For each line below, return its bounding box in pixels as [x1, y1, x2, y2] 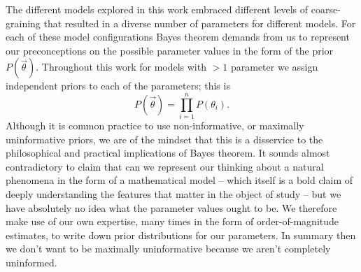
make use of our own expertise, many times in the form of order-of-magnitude [6, 214, 339, 229]
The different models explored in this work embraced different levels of [6, 2, 309, 16]
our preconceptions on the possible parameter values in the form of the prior [6, 43, 334, 57]
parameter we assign [230, 59, 318, 74]
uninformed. [6, 255, 57, 270]
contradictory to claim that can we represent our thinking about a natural [6, 159, 324, 173]
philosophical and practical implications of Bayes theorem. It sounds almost [6, 145, 330, 160]
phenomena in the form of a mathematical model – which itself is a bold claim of [6, 173, 353, 187]
